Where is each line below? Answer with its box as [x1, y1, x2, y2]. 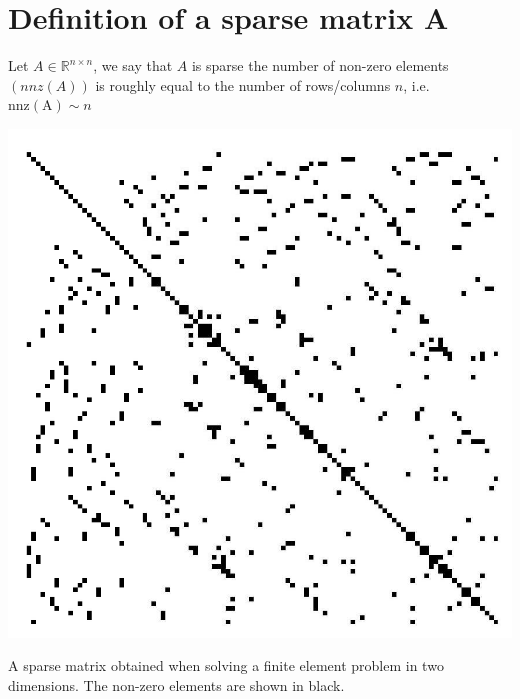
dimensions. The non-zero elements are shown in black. [8, 674, 345, 695]
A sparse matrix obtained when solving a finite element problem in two [8, 655, 444, 676]
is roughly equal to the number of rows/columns [95, 74, 391, 95]
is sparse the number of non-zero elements [191, 55, 449, 76]
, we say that [93, 55, 173, 76]
